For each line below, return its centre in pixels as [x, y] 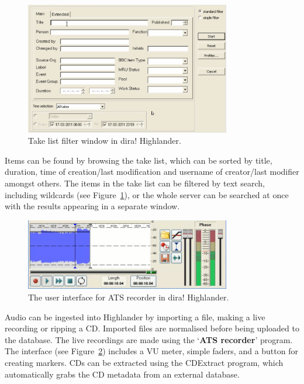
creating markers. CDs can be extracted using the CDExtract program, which [144, 363]
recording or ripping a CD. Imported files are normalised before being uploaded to [152, 328]
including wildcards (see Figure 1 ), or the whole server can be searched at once [147, 194]
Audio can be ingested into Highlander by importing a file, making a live [135, 316]
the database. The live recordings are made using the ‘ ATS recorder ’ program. [149, 339]
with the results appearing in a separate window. [92, 206]
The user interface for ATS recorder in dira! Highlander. [129, 297]
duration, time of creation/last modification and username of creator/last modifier [152, 172]
